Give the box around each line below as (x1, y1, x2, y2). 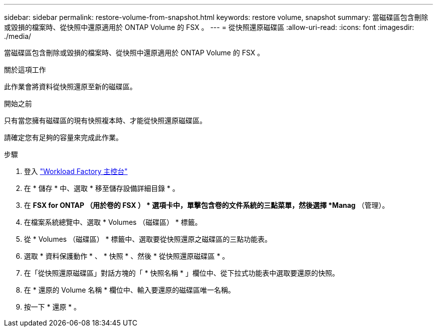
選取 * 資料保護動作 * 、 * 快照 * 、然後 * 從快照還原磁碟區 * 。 (24, 252, 229, 260)
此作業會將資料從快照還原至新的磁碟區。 (4, 82, 137, 91)
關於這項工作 (4, 65, 46, 74)
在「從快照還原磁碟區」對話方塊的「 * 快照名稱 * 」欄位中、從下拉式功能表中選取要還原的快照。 (24, 269, 339, 277)
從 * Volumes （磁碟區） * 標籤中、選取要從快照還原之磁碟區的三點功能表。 (24, 235, 272, 243)
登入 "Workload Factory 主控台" (24, 167, 128, 175)
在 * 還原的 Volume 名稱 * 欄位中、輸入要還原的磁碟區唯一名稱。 (24, 286, 235, 294)
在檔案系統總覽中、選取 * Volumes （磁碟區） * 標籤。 (24, 218, 202, 226)
